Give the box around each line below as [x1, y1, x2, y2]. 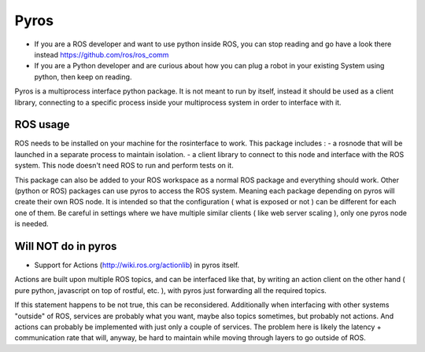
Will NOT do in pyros [14, 240, 117, 253]
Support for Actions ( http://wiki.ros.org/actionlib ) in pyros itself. [34, 260, 240, 270]
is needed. [14, 219, 49, 229]
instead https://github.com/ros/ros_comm [34, 49, 169, 59]
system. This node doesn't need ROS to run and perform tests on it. [14, 161, 234, 170]
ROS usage [14, 118, 70, 131]
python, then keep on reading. [34, 71, 132, 82]
